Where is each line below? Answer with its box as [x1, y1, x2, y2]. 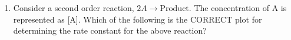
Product [160, 5, 189, 13]
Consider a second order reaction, [13, 2, 134, 13]
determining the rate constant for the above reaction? [13, 24, 207, 37]
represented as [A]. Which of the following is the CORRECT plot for [13, 13, 262, 25]
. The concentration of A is [189, 2, 287, 13]
